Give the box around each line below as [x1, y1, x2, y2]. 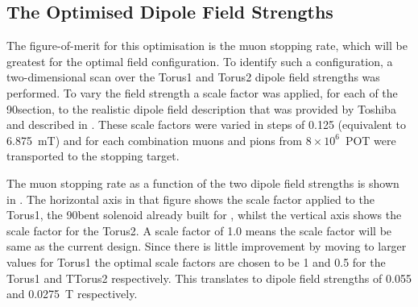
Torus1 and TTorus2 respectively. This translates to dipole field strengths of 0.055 [6, 269, 412, 286]
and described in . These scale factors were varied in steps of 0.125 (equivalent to [6, 116, 407, 133]
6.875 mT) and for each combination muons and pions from [6, 131, 302, 148]
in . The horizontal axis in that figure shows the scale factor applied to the [6, 190, 375, 207]
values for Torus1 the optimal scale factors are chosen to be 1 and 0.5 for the [6, 253, 386, 270]
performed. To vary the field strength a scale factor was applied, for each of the [6, 84, 398, 101]
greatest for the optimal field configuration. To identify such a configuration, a [6, 52, 393, 69]
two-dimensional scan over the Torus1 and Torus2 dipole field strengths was [6, 68, 380, 85]
